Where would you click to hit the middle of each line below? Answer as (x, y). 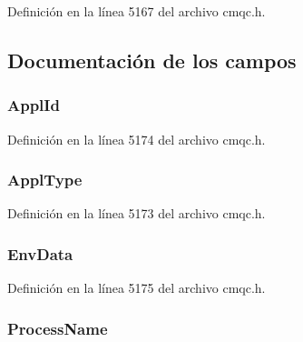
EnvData (40, 253)
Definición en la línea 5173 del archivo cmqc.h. (137, 213)
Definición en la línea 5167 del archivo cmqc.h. (137, 11)
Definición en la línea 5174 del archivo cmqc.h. (137, 139)
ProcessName (58, 328)
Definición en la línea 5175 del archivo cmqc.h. (137, 288)
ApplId (34, 105)
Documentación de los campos (152, 60)
